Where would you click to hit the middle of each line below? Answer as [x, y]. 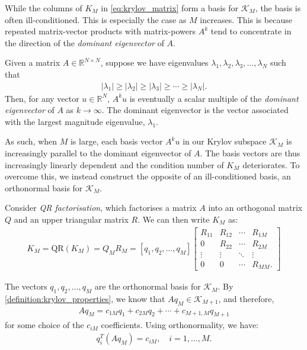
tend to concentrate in [251, 31]
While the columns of [44, 8]
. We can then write [174, 219]
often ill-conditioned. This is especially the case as [96, 19]
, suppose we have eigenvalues [154, 62]
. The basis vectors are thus [250, 152]
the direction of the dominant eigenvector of [84, 42]
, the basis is [278, 8]
